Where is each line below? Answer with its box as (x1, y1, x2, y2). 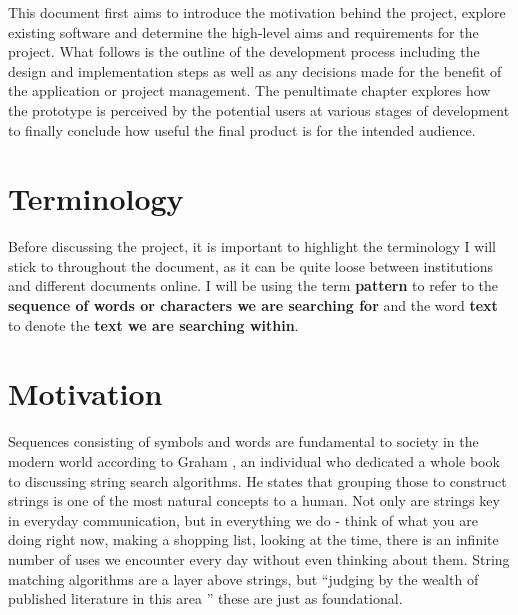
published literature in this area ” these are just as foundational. (8, 588, 403, 609)
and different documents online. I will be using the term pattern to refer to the (8, 275, 499, 296)
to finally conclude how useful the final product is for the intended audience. (8, 119, 476, 140)
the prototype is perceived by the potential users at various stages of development (8, 99, 510, 120)
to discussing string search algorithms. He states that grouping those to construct (8, 470, 507, 491)
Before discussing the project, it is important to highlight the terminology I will (8, 236, 496, 257)
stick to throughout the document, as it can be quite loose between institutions (8, 255, 493, 276)
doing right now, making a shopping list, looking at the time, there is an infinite (8, 529, 499, 550)
